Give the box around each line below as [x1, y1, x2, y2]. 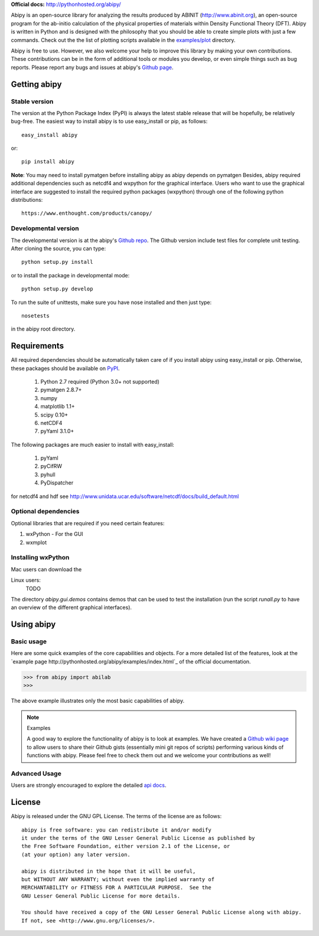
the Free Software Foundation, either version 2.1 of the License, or [21, 843, 230, 850]
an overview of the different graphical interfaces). [11, 604, 132, 611]
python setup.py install [21, 258, 93, 266]
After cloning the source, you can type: [11, 245, 106, 252]
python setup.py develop [21, 286, 93, 292]
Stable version [11, 97, 54, 106]
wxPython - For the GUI [25, 531, 83, 538]
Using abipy [11, 620, 56, 630]
